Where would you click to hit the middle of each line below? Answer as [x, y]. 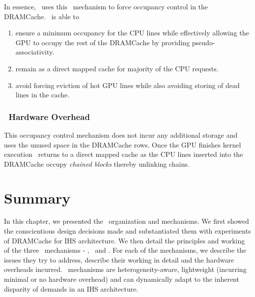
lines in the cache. [42, 95]
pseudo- [203, 42]
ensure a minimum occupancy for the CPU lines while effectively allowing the [132, 33]
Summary [37, 197]
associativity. [35, 52]
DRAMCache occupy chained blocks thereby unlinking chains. [97, 163]
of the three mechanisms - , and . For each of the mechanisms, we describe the [125, 250]
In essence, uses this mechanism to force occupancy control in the [106, 6]
